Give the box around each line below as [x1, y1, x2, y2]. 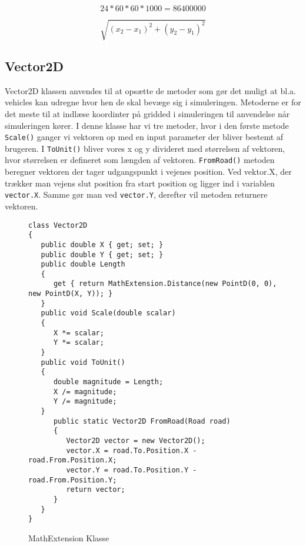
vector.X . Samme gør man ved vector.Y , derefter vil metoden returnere [5, 188, 268, 201]
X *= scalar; [53, 328, 104, 337]
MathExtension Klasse [28, 531, 109, 544]
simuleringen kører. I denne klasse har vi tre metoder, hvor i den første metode [5, 119, 289, 131]
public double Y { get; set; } [41, 250, 164, 259]
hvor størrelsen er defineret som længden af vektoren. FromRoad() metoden [5, 154, 275, 166]
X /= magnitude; [53, 387, 117, 396]
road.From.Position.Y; [28, 475, 117, 484]
